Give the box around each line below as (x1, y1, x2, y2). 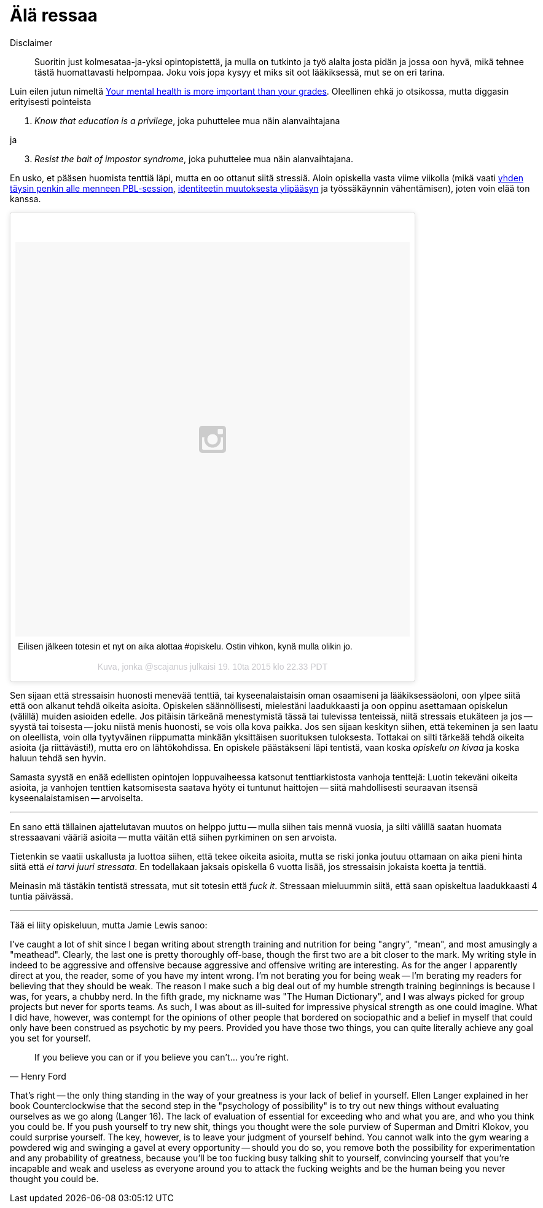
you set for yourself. (10, 1032, 91, 1043)
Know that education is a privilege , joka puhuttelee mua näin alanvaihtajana (34, 115, 340, 126)
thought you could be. (10, 1173, 99, 1184)
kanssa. (10, 193, 41, 204)
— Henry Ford (10, 1070, 66, 1081)
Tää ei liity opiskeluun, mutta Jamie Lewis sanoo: (10, 919, 208, 930)
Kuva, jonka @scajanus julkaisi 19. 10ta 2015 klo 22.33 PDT (97, 661, 328, 672)
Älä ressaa (10, 5, 98, 26)
